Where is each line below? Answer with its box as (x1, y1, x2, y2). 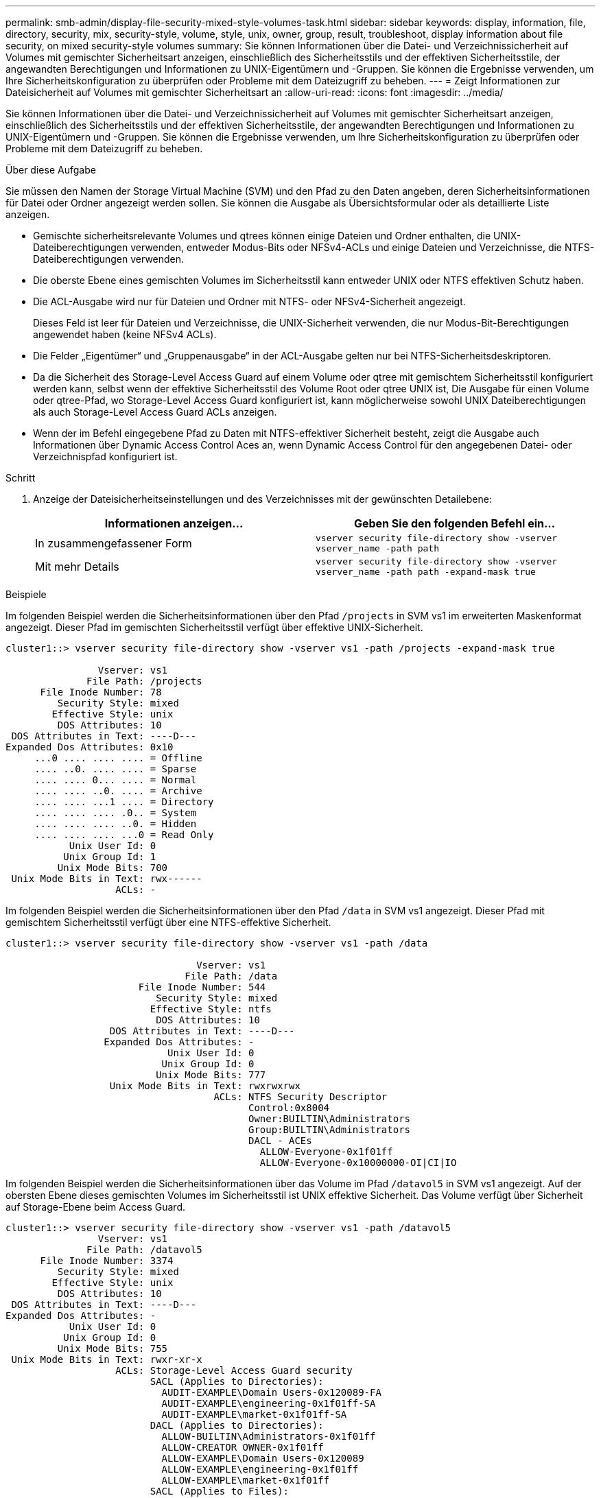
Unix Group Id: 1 (63, 851, 156, 862)
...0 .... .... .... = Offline (34, 752, 202, 763)
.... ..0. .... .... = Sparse (34, 763, 197, 774)
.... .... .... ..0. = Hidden (34, 818, 197, 829)
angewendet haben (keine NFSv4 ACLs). (33, 329, 217, 340)
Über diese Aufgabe (5, 164, 96, 176)
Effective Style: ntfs (150, 1003, 272, 1014)
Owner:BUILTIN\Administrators (248, 1113, 411, 1124)
